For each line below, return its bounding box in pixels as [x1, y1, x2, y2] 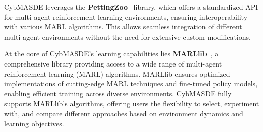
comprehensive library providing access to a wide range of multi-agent [4, 58, 222, 69]
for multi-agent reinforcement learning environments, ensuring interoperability [4, 11, 248, 22]
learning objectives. [4, 118, 64, 128]
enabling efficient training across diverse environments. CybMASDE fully [4, 88, 232, 98]
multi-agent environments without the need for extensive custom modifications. [4, 31, 251, 42]
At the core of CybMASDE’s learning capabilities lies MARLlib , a [4, 48, 219, 59]
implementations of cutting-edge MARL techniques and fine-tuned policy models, [4, 78, 258, 89]
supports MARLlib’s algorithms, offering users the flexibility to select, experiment [4, 98, 259, 109]
